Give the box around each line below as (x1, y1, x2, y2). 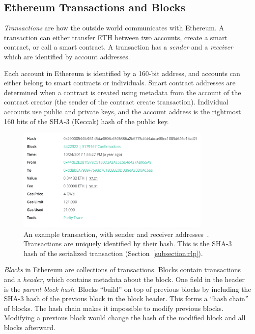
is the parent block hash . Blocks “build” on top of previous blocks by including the (4, 283, 251, 294)
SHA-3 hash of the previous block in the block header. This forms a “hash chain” (4, 293, 249, 304)
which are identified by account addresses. (4, 51, 130, 61)
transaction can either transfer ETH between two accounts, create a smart (4, 32, 227, 42)
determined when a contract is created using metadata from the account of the (4, 87, 241, 97)
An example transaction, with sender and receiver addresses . (24, 229, 209, 239)
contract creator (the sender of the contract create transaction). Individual (4, 97, 228, 107)
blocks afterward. (4, 322, 56, 332)
